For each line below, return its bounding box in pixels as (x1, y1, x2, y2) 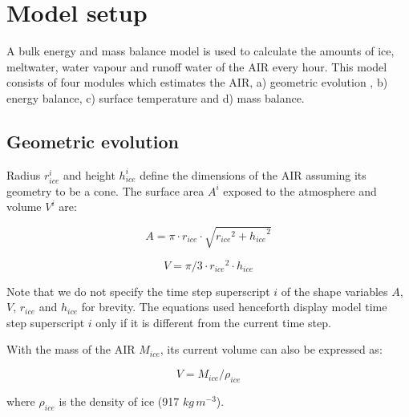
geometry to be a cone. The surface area (6, 182, 204, 199)
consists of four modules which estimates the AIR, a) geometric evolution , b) (6, 74, 388, 91)
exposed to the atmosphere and (223, 182, 377, 199)
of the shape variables (281, 282, 388, 299)
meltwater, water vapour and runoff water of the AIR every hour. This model (6, 58, 387, 75)
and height (63, 166, 115, 183)
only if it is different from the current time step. (95, 314, 331, 330)
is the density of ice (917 (59, 392, 180, 409)
